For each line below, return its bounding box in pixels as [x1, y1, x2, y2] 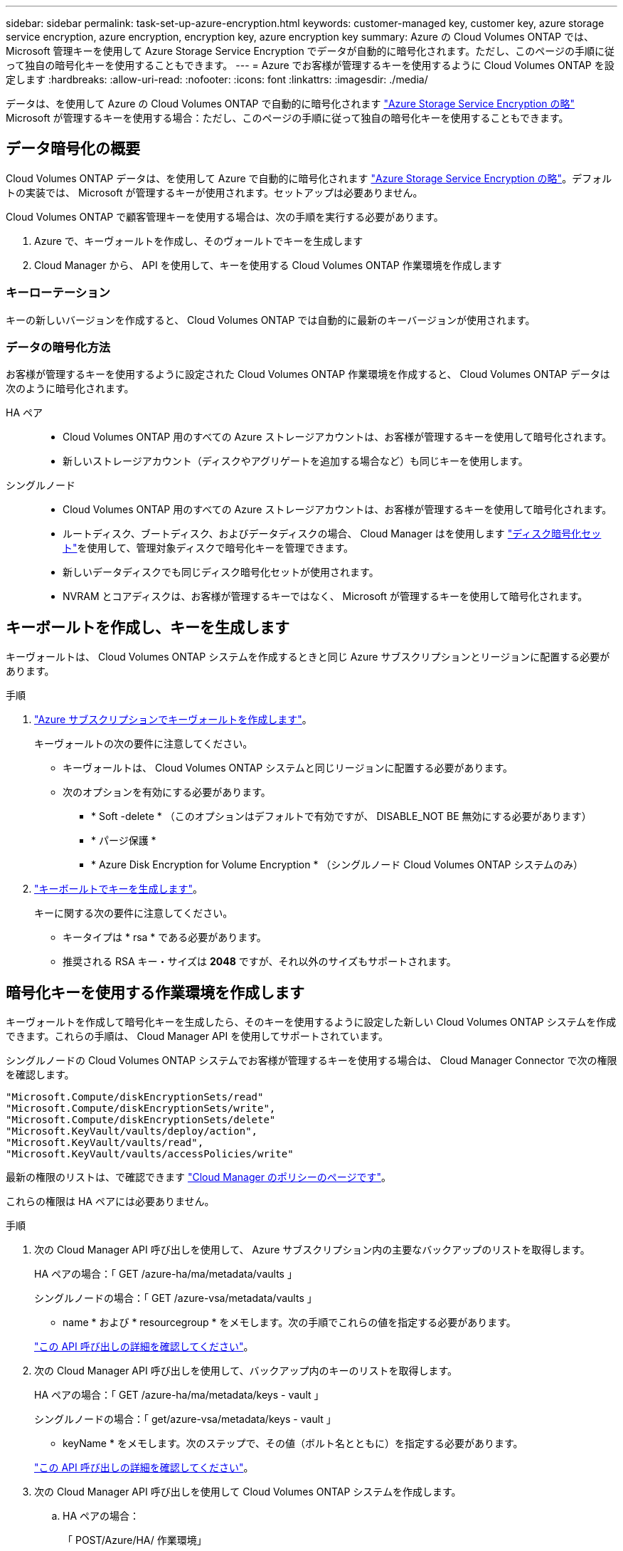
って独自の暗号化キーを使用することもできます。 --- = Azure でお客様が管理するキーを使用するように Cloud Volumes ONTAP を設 [6, 59, 614, 71]
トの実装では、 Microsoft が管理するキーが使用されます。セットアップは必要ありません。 [6, 186, 423, 199]
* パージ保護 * [91, 834, 156, 847]
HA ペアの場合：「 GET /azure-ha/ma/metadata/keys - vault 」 [34, 1389, 324, 1402]
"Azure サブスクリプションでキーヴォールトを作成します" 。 [34, 713, 312, 726]
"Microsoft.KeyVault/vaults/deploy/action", [6, 1125, 258, 1137]
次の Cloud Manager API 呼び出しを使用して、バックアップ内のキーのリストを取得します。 [34, 1365, 458, 1377]
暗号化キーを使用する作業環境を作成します [6, 983, 304, 1001]
